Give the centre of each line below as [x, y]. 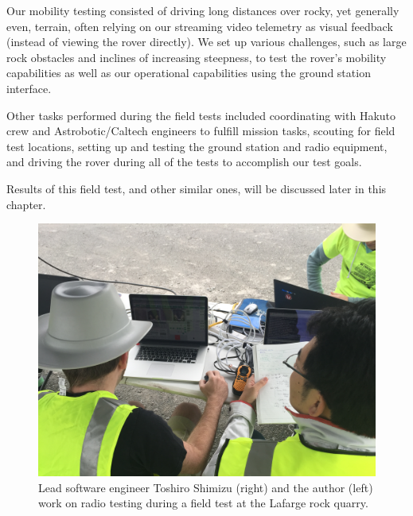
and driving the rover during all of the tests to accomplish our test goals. [184, 162]
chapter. [26, 204]
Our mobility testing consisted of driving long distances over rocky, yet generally [203, 10]
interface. [29, 88]
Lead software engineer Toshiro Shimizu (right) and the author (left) [206, 487]
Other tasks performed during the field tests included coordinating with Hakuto [201, 115]
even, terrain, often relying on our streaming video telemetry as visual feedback [200, 26]
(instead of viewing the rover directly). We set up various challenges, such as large [206, 42]
